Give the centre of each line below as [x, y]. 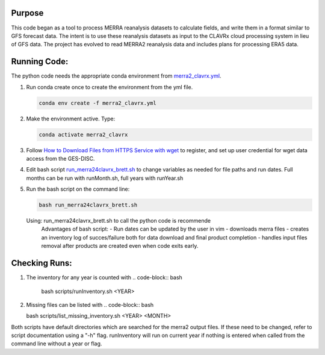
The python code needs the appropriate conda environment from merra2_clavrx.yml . [116, 76]
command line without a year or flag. [57, 344]
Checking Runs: [42, 263]
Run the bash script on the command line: [78, 189]
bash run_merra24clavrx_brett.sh [88, 205]
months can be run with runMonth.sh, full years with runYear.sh [105, 178]
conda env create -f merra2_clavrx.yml [97, 103]
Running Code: [40, 62]
